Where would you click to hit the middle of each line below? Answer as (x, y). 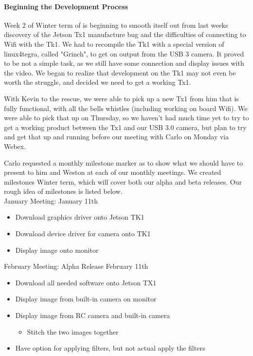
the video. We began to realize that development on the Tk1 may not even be (120, 72)
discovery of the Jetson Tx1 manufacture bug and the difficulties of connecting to (125, 34)
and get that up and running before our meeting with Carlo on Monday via (117, 137)
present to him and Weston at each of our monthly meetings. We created (113, 172)
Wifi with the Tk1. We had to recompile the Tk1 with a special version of (114, 44)
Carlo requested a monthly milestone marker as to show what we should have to (124, 162)
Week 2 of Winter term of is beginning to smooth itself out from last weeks (116, 25)
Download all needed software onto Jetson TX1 (86, 282)
